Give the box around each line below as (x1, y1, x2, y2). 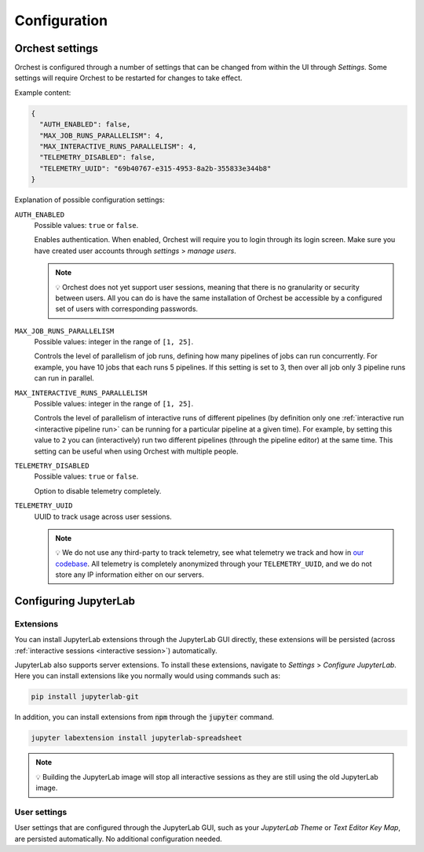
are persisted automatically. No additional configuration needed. (14, 834, 223, 843)
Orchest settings (14, 42, 98, 55)
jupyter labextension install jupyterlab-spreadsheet (31, 733, 243, 743)
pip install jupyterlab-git (31, 692, 139, 701)
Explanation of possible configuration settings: (14, 195, 165, 204)
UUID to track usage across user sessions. (34, 512, 172, 521)
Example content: (14, 87, 71, 97)
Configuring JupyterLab (14, 594, 136, 608)
